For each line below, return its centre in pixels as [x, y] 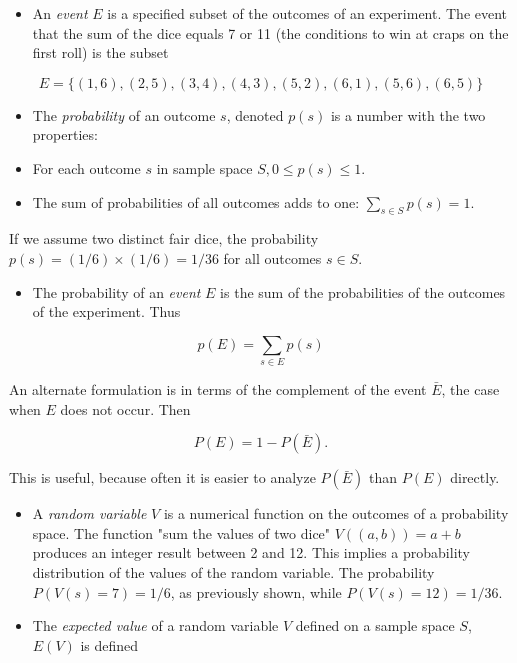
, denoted [255, 114]
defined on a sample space [375, 625]
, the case [470, 389]
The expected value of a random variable [155, 625]
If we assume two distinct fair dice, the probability [164, 238]
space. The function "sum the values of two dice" [181, 532]
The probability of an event [116, 291]
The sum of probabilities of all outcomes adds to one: [196, 201]
